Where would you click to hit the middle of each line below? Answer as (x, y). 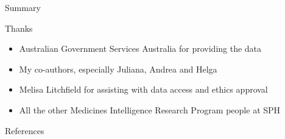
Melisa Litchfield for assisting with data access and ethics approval (143, 89)
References (25, 130)
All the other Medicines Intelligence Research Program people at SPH (150, 109)
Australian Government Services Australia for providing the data (140, 48)
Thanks (19, 28)
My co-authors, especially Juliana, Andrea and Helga (118, 69)
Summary (23, 7)
